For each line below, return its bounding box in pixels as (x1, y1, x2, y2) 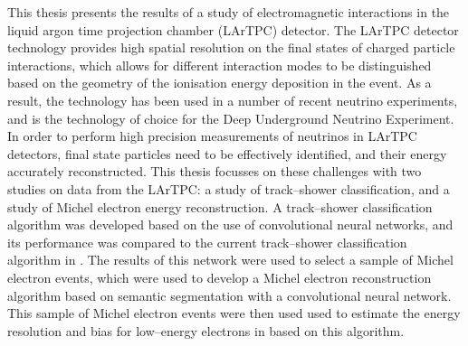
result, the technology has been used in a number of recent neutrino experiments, (7, 90, 458, 109)
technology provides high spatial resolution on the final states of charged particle (7, 38, 455, 57)
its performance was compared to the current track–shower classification (7, 232, 407, 251)
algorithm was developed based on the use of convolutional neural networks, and (7, 215, 454, 234)
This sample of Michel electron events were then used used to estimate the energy (7, 304, 461, 323)
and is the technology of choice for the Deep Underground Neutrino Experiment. (7, 108, 454, 127)
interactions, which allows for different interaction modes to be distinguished (7, 55, 432, 74)
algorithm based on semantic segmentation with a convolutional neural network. (7, 285, 452, 304)
